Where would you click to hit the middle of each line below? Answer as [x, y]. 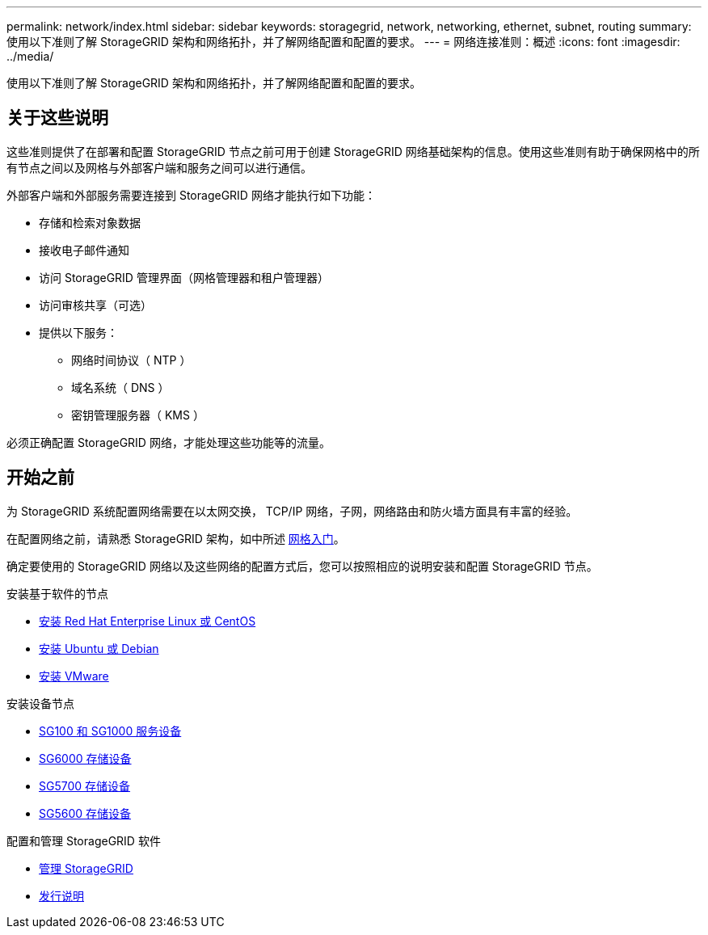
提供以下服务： [78, 332]
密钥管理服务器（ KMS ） [138, 415]
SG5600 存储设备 [85, 813]
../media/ [30, 56]
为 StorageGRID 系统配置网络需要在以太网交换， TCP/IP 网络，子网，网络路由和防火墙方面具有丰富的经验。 [292, 511]
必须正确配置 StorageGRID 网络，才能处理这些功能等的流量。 [169, 442]
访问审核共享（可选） [95, 305]
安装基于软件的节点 [57, 593]
